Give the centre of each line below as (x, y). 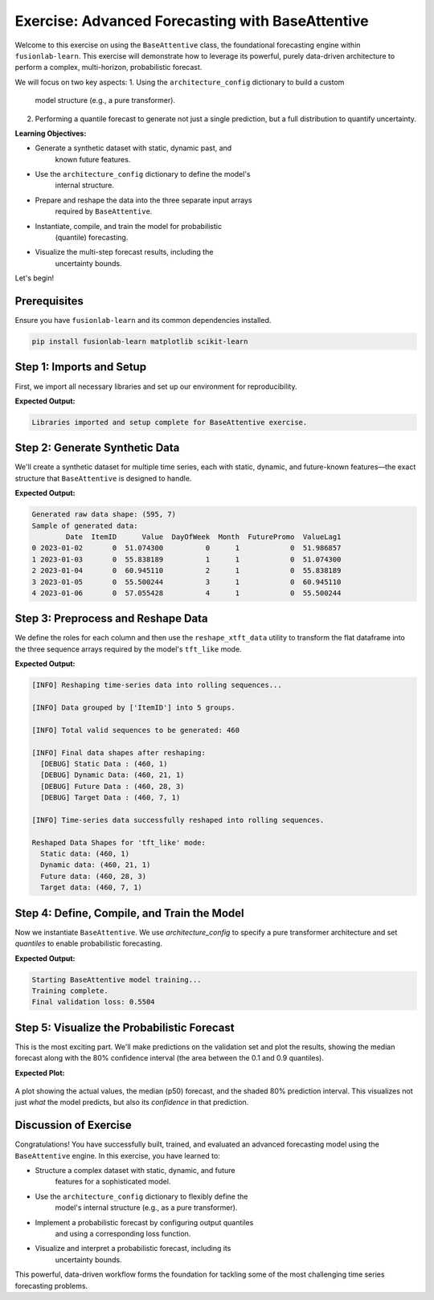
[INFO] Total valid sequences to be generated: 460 (136, 730)
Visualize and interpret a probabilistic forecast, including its (133, 1249)
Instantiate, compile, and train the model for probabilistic (129, 226)
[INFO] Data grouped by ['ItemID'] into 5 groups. (134, 707)
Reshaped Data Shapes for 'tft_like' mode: (119, 842)
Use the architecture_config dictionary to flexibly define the (141, 1196)
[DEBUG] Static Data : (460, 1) (104, 764)
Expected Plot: (40, 1073)
